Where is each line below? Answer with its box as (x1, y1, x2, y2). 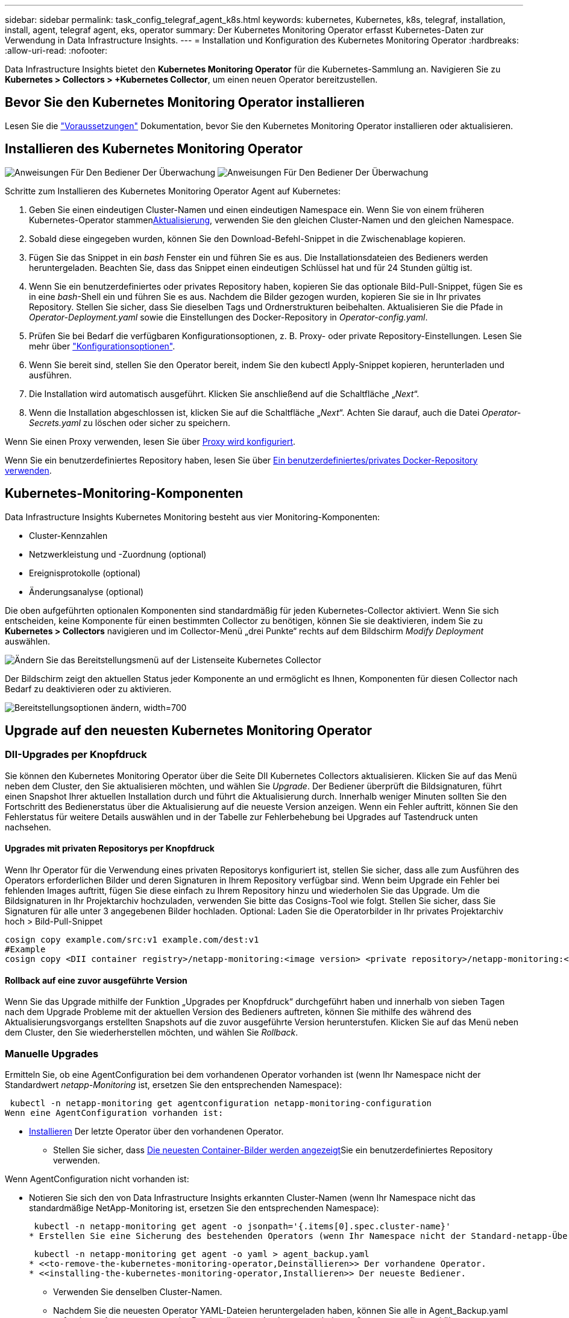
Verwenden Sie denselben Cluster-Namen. (53, 1286, 222, 1297)
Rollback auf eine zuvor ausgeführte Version (5, 975, 187, 985)
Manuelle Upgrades (5, 1047, 99, 1060)
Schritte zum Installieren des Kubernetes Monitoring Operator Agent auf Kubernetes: (5, 185, 341, 196)
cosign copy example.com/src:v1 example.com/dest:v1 (5, 934, 259, 944)
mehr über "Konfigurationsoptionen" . (29, 340, 175, 351)
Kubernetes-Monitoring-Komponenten (5, 486, 244, 501)
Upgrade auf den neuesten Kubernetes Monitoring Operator (5, 722, 373, 738)
